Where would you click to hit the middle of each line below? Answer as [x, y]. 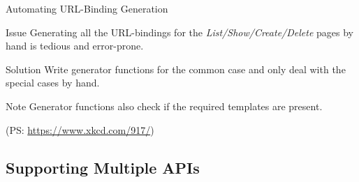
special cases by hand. [53, 83]
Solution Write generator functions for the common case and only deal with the [176, 69]
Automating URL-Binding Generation [87, 8]
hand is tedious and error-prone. [75, 46]
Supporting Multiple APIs [103, 167]
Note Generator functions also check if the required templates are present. [164, 106]
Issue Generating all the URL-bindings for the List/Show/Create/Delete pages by [179, 32]
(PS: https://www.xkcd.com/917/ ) [80, 129]
